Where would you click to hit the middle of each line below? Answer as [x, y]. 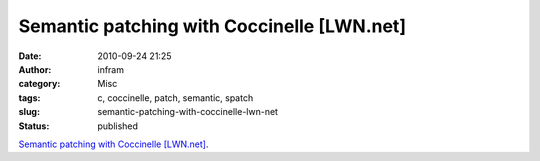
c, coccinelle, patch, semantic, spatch [175, 97]
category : [39, 84]
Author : [35, 69]
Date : [30, 56]
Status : [34, 126]
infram [111, 69]
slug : [29, 112]
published [118, 126]
